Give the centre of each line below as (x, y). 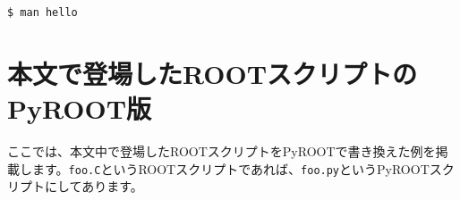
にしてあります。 (94, 186)
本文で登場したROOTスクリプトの (213, 73)
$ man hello (43, 12)
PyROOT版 (80, 108)
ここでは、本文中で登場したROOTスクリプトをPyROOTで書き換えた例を (221, 150)
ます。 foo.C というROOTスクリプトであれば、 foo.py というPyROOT (230, 168)
